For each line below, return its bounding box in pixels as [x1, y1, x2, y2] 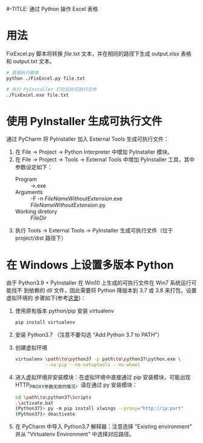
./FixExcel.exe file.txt [6, 92, 69, 98]
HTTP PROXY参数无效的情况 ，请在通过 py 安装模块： [15, 381, 138, 390]
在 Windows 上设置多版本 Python [6, 258, 174, 272]
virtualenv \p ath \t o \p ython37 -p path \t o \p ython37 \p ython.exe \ [15, 356, 181, 362]
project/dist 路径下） [15, 234, 67, 242]
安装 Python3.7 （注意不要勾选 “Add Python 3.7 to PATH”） [15, 331, 163, 339]
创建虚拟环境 [15, 344, 47, 351]
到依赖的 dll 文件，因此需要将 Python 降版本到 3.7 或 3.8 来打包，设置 [23, 287, 197, 294]
